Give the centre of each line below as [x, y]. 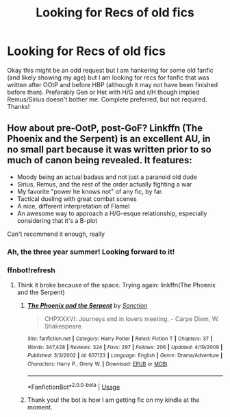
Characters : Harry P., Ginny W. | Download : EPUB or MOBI [97, 364]
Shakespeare [63, 326]
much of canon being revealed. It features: [100, 160]
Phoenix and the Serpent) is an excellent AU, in [109, 139]
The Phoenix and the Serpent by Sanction [87, 305]
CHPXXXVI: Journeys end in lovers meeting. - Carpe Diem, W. [132, 319]
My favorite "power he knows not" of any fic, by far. [90, 191]
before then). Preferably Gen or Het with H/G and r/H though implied [103, 92]
